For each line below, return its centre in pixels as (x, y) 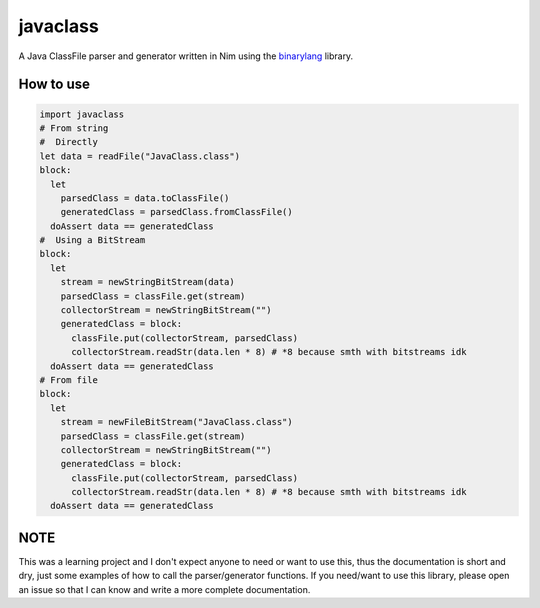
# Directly (69, 142)
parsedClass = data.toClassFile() (145, 198)
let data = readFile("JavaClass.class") (139, 156)
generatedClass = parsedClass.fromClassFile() (177, 212)
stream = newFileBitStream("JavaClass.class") (177, 422)
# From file (69, 379)
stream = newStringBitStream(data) (147, 282)
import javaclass (82, 114)
